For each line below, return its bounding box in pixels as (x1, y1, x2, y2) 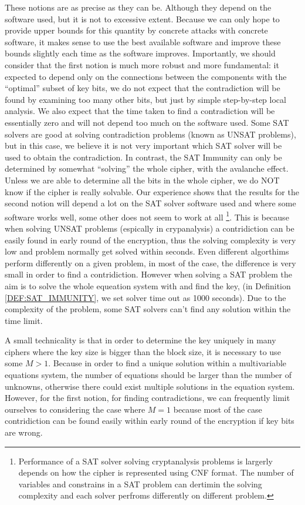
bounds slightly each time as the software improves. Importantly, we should (5, 47, 276, 59)
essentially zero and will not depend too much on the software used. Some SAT (5, 116, 289, 128)
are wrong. (5, 426, 43, 439)
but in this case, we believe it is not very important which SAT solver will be (5, 139, 282, 152)
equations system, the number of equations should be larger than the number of (5, 369, 292, 381)
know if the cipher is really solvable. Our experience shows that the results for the (5, 185, 299, 198)
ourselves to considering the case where (5, 403, 145, 415)
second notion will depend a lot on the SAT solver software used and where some (5, 197, 296, 209)
